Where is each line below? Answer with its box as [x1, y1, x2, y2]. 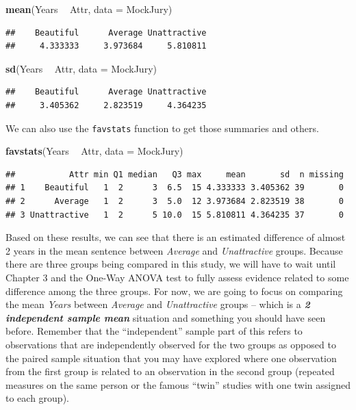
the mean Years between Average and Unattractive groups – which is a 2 [5, 297, 310, 311]
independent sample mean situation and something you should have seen [5, 310, 326, 324]
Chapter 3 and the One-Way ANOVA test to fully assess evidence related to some [5, 270, 349, 284]
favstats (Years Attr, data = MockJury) [5, 144, 183, 158]
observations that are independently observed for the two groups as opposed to [5, 337, 336, 351]
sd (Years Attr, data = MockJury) [5, 61, 157, 75]
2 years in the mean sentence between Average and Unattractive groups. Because [5, 243, 343, 257]
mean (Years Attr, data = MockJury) [5, 2, 173, 16]
